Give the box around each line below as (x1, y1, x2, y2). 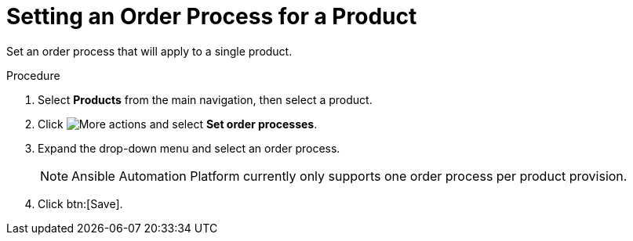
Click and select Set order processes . (38, 117, 318, 131)
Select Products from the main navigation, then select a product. (38, 92, 373, 106)
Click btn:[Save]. (38, 196, 123, 210)
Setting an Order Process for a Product (6, 3, 417, 30)
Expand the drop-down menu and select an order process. (38, 141, 340, 155)
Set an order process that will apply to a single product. (6, 44, 293, 58)
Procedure (6, 68, 60, 82)
